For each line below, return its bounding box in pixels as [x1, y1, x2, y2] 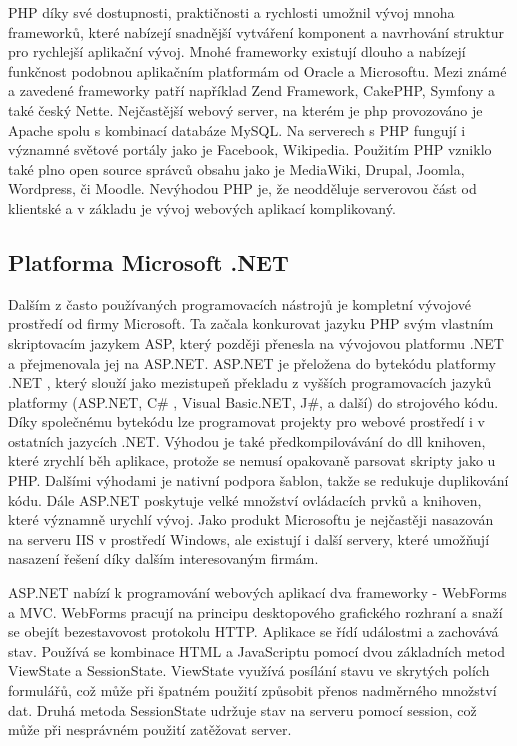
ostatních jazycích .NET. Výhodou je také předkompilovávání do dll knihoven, [8, 430, 486, 451]
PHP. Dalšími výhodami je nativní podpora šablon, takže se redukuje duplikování [8, 470, 509, 491]
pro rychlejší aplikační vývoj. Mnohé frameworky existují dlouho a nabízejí [8, 41, 466, 62]
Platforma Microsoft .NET [8, 246, 289, 277]
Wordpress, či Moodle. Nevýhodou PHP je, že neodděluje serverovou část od [8, 178, 477, 199]
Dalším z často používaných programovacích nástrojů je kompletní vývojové [8, 293, 471, 314]
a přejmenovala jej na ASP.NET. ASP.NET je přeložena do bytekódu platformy [8, 352, 496, 373]
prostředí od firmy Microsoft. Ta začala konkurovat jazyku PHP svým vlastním [8, 313, 494, 334]
